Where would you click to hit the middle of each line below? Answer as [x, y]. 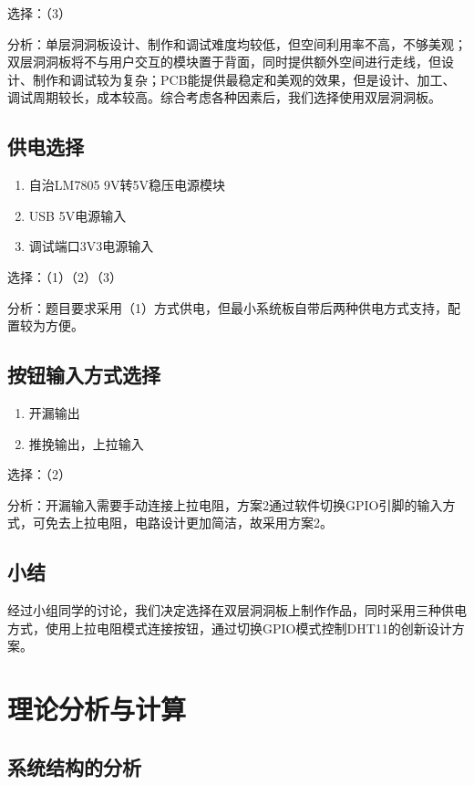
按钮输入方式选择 [84, 375]
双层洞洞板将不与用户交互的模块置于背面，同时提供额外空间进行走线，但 [224, 62]
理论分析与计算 [97, 709]
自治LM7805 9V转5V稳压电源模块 [127, 185]
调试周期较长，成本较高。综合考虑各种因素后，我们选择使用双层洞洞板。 [224, 97]
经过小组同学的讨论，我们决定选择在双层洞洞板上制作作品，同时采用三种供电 [237, 610]
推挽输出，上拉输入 [86, 443]
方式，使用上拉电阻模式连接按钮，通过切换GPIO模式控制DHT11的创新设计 [230, 628]
